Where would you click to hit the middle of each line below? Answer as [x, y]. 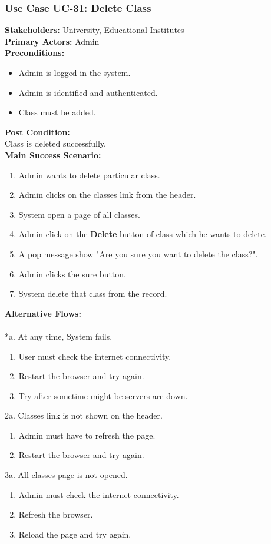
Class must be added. [57, 112]
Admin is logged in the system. [75, 72]
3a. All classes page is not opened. [66, 475]
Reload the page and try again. [75, 534]
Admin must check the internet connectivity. [99, 494]
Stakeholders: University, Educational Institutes [95, 30]
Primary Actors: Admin [52, 41]
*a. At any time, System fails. [59, 336]
